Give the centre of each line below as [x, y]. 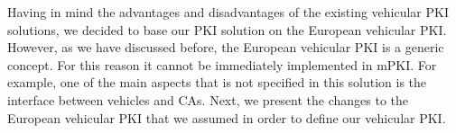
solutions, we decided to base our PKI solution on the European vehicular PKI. [227, 29]
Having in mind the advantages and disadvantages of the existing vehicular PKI [228, 12]
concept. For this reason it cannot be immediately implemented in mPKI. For [222, 64]
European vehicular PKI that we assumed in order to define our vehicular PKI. [227, 117]
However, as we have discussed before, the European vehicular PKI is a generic [226, 47]
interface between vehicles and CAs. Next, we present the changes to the [208, 99]
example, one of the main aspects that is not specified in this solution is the [217, 82]
